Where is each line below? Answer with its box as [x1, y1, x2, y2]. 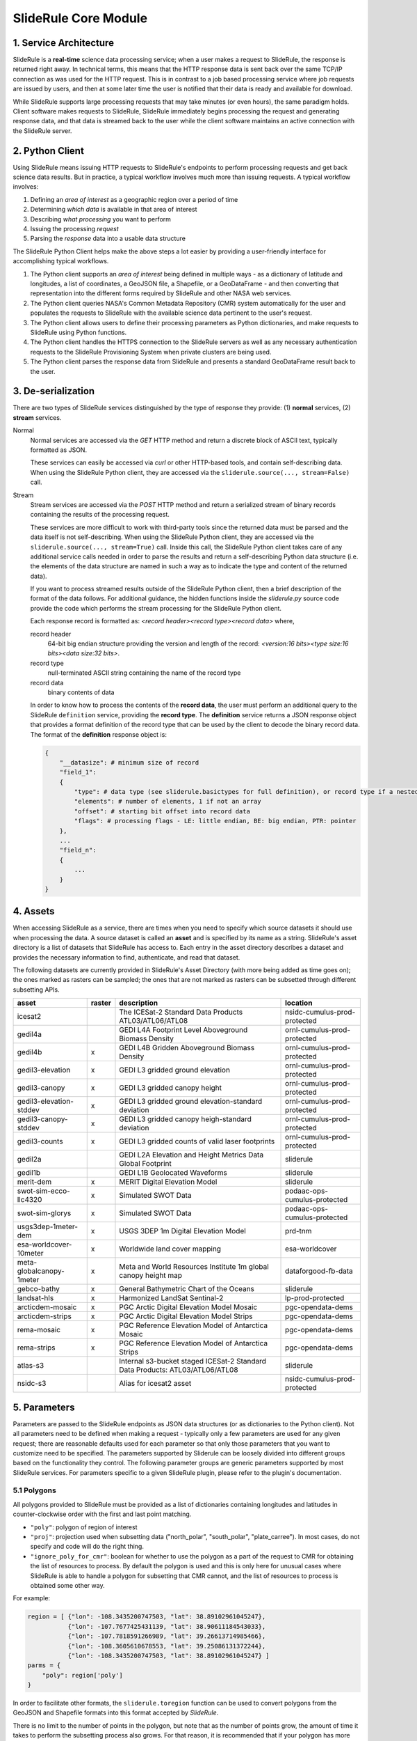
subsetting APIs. [13, 985, 60, 994]
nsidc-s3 [17, 1379, 47, 1389]
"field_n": [59, 846, 97, 854]
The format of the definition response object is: [30, 730, 167, 738]
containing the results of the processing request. [30, 510, 170, 519]
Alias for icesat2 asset [119, 1379, 192, 1389]
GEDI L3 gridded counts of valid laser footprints [119, 1137, 275, 1146]
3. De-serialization [13, 385, 95, 397]
